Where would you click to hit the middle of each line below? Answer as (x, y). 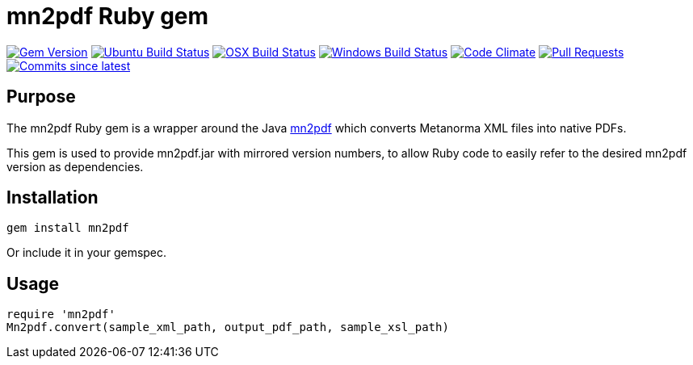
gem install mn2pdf (68, 228)
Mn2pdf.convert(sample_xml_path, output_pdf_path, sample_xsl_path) (228, 327)
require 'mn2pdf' (61, 315)
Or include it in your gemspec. (87, 253)
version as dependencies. (75, 166)
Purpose (41, 97)
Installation (52, 198)
